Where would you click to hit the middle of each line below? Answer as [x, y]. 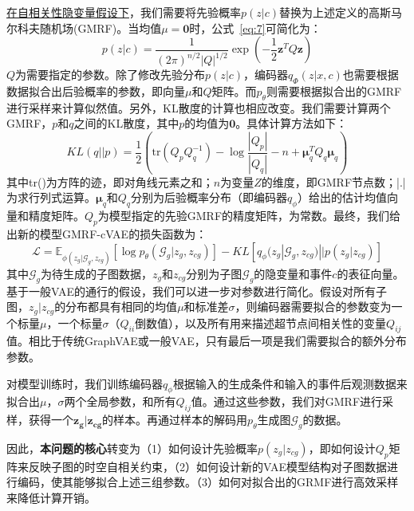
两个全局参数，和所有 [120, 401]
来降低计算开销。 [51, 498]
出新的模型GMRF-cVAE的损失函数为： [107, 234]
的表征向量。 [371, 273]
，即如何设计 [342, 448]
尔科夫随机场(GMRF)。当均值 [84, 28]
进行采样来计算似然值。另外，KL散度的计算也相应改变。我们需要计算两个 [199, 107]
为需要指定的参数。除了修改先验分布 [110, 75]
